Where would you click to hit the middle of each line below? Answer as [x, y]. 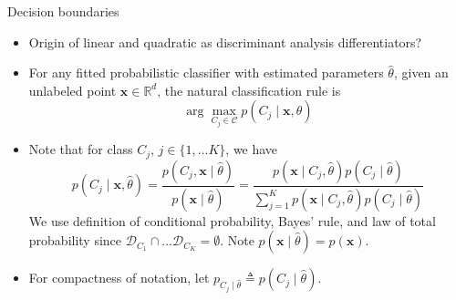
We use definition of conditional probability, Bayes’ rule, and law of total [232, 220]
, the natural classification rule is [249, 90]
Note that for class [81, 149]
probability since [75, 240]
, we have [252, 149]
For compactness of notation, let [119, 278]
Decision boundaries [63, 11]
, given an [421, 72]
